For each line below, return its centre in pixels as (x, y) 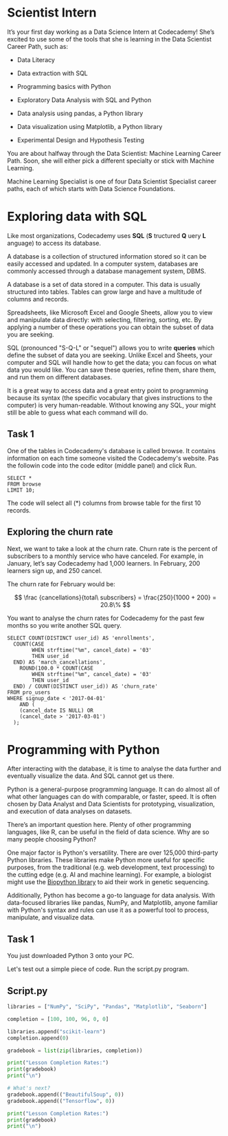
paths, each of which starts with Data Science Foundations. (91, 188)
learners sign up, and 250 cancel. (55, 570)
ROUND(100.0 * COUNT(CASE (57, 668)
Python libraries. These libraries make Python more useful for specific (106, 860)
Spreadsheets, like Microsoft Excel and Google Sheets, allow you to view (110, 312)
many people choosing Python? (52, 839)
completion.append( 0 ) (38, 1038)
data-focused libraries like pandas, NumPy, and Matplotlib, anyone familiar (113, 903)
